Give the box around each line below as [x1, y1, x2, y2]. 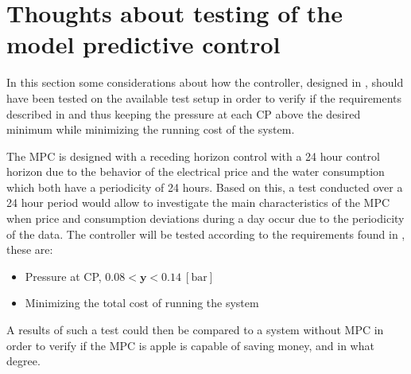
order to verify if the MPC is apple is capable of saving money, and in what [6, 337, 374, 353]
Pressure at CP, [25, 267, 102, 284]
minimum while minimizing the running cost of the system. [6, 121, 295, 138]
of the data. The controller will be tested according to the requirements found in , [6, 225, 405, 242]
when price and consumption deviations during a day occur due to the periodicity [6, 210, 405, 227]
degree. [6, 353, 41, 369]
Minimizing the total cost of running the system [25, 294, 259, 311]
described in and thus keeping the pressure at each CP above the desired [6, 105, 361, 122]
